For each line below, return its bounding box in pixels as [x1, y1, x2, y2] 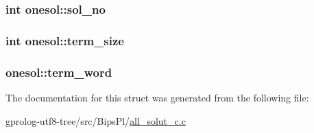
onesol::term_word [5, 63, 112, 80]
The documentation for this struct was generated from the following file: [5, 90, 309, 104]
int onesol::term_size [5, 32, 124, 49]
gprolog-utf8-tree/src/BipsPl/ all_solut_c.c [5, 113, 186, 128]
